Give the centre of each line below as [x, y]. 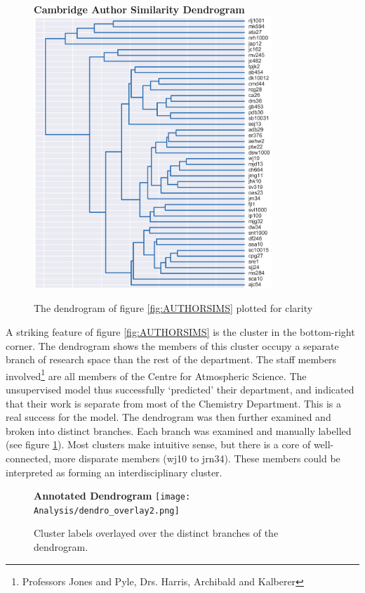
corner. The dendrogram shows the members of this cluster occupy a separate [172, 345]
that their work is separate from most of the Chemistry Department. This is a [174, 403]
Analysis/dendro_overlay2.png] [107, 510]
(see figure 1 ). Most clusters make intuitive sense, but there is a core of [158, 444]
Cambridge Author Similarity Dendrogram [139, 9]
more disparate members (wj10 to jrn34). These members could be [197, 458]
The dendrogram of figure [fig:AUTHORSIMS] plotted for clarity [173, 308]
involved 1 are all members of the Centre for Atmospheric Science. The [156, 374]
